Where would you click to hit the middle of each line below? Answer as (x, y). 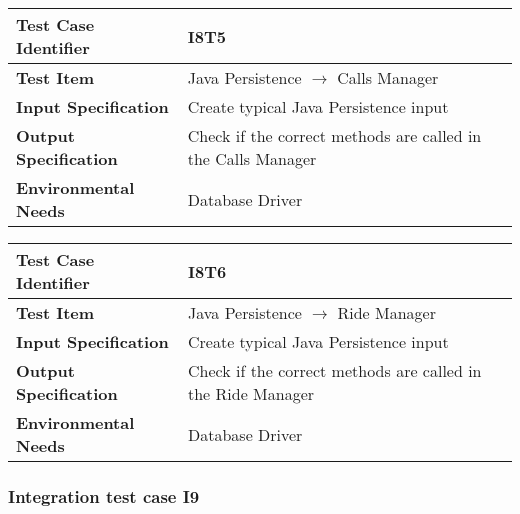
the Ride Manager (251, 393)
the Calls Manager (252, 158)
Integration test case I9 (104, 495)
